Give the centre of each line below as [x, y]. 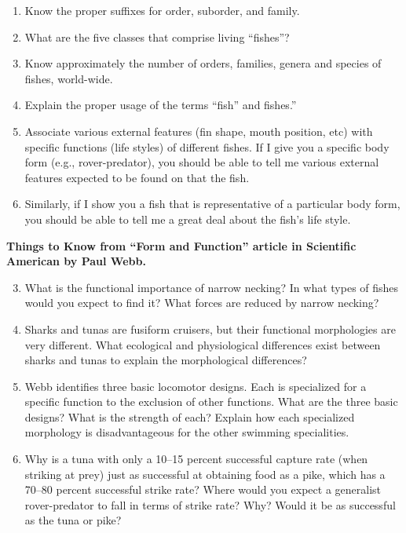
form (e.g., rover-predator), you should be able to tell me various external [202, 162]
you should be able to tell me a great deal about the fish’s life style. [188, 219]
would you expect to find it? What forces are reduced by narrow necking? [202, 303]
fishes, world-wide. [69, 78]
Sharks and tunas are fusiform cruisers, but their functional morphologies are [210, 329]
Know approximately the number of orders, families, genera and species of [203, 63]
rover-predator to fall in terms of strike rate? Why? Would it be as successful [210, 504]
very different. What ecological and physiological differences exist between [203, 344]
